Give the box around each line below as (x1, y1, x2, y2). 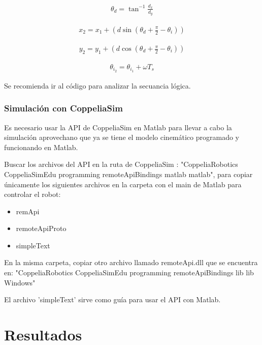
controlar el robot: (4, 189, 61, 199)
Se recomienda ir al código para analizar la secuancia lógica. (4, 80, 191, 91)
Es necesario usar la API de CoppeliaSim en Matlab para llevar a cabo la (4, 122, 232, 132)
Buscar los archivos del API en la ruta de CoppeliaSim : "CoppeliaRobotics (4, 159, 238, 169)
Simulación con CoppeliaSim (4, 102, 123, 114)
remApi (16, 206, 40, 216)
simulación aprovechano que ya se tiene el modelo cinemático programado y (4, 132, 240, 142)
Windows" (4, 277, 36, 287)
